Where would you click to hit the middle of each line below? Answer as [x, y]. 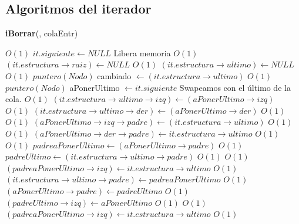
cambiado [114, 75]
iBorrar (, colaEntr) [42, 33]
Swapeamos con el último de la [235, 87]
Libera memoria [142, 52]
